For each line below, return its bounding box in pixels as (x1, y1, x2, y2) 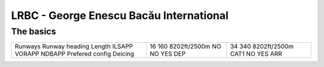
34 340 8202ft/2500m (230, 42, 294, 50)
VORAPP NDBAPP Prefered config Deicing (14, 50, 134, 58)
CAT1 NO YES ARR (230, 50, 283, 58)
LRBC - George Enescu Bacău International (11, 9, 229, 22)
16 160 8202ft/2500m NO (149, 42, 221, 50)
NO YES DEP (149, 50, 186, 58)
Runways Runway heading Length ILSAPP (14, 42, 133, 50)
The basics (11, 26, 56, 37)
